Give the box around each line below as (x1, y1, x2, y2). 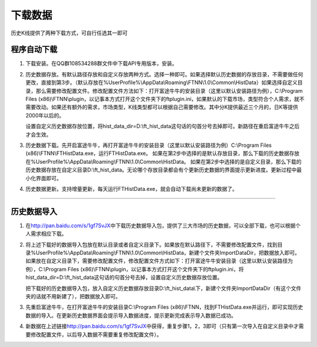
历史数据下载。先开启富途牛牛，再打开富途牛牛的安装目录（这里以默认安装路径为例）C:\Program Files (25, 142, 272, 149)
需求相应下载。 (30, 230, 67, 237)
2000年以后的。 (25, 112, 65, 119)
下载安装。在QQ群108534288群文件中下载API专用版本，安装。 (25, 60, 177, 67)
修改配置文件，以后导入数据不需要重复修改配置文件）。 (30, 331, 162, 338)
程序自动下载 (11, 45, 58, 55)
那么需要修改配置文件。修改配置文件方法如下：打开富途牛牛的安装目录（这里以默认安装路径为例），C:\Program (35, 87, 303, 94)
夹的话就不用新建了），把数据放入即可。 (25, 292, 121, 299)
